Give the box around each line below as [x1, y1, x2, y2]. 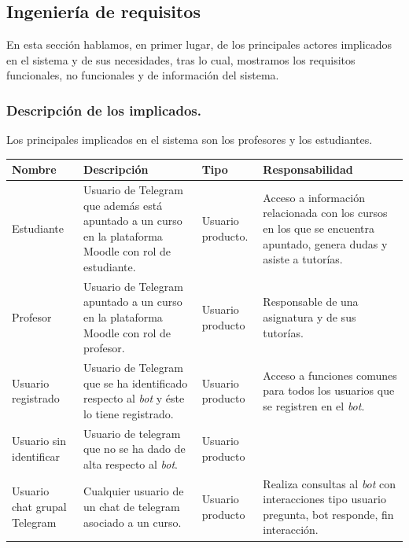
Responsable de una [263, 293, 359, 310]
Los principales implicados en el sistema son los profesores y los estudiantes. [6, 131, 373, 147]
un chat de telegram [83, 498, 180, 515]
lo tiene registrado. [83, 405, 174, 421]
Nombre [12, 161, 57, 178]
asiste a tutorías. [263, 251, 343, 267]
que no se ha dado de [83, 440, 186, 457]
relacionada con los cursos [263, 204, 388, 221]
